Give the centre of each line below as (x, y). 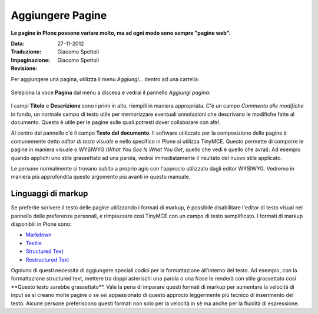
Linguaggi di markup (49, 194)
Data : (18, 44)
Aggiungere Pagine (59, 15)
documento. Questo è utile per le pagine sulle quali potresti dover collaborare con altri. (116, 122)
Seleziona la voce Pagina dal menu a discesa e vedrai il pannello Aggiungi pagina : (111, 92)
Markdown (39, 235)
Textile (34, 243)
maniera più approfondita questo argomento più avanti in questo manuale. (101, 177)
